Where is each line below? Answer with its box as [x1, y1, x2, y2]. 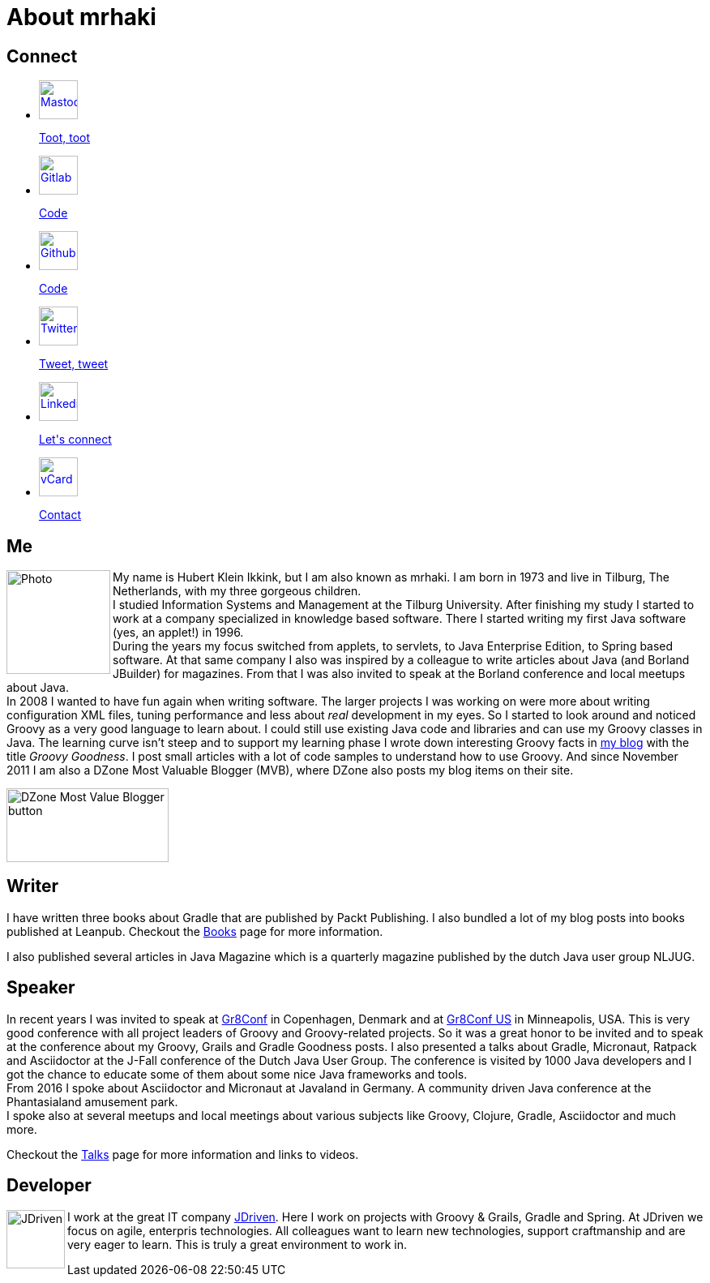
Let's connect [39, 432, 112, 447]
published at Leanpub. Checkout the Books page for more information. [6, 924, 383, 938]
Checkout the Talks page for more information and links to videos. [6, 1147, 359, 1161]
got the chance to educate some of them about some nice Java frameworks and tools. [6, 1066, 468, 1081]
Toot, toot [39, 131, 91, 145]
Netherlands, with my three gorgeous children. [113, 584, 361, 599]
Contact [39, 508, 81, 522]
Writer [6, 876, 58, 897]
